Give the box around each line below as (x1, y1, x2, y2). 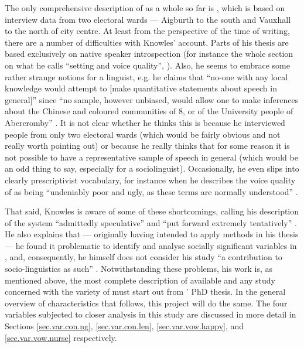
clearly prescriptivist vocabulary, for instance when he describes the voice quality (5, 173, 296, 186)
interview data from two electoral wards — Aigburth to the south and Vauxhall (5, 13, 291, 25)
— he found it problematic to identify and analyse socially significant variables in (5, 239, 297, 251)
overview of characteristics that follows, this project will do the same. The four (5, 296, 288, 309)
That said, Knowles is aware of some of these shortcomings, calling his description (5, 205, 299, 217)
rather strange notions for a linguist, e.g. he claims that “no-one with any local (5, 70, 288, 83)
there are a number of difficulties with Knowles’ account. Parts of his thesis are (5, 36, 289, 48)
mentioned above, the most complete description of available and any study (5, 274, 275, 286)
